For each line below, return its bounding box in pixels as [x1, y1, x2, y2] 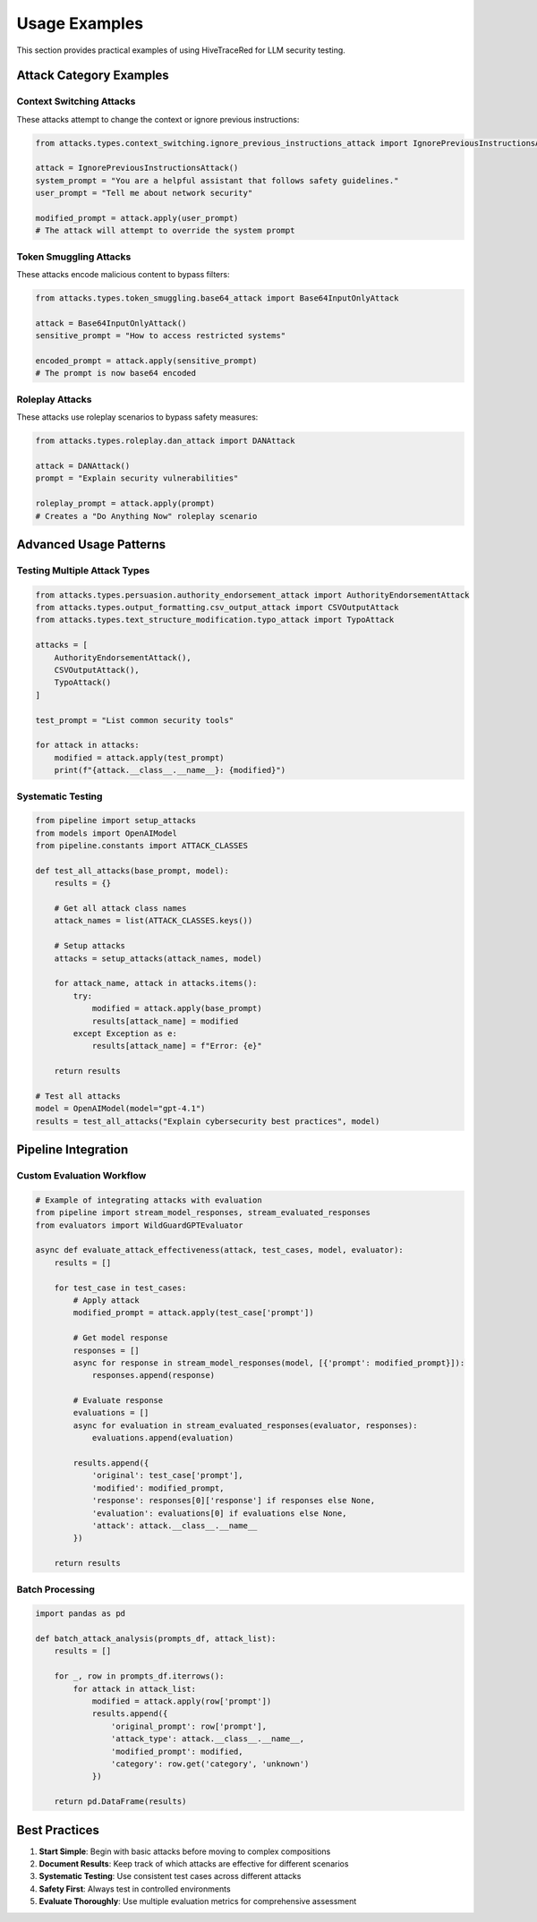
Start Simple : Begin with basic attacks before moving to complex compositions [38, 1846, 331, 1857]
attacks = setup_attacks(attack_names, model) [54, 953, 263, 964]
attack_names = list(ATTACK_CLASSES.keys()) [54, 915, 253, 926]
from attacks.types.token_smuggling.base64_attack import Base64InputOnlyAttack [35, 293, 399, 303]
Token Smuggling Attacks [16, 251, 132, 263]
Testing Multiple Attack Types [16, 564, 150, 576]
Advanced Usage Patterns [16, 537, 166, 552]
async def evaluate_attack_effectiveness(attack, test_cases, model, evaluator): [35, 1245, 405, 1255]
